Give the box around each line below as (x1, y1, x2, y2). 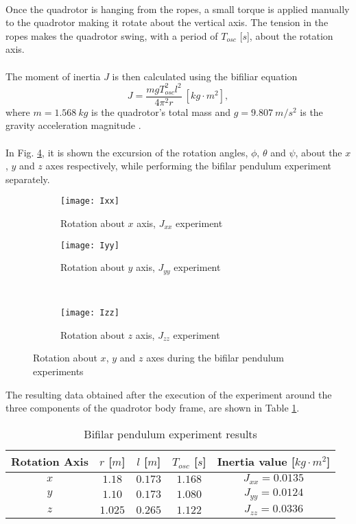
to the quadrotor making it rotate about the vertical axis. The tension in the (5, 15, 329, 29)
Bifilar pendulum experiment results (84, 425, 257, 442)
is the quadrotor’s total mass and (91, 104, 231, 119)
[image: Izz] (60, 308, 119, 318)
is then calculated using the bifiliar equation (112, 69, 298, 83)
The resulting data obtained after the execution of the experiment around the (5, 387, 332, 401)
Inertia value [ (217, 453, 295, 469)
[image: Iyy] (60, 240, 119, 250)
